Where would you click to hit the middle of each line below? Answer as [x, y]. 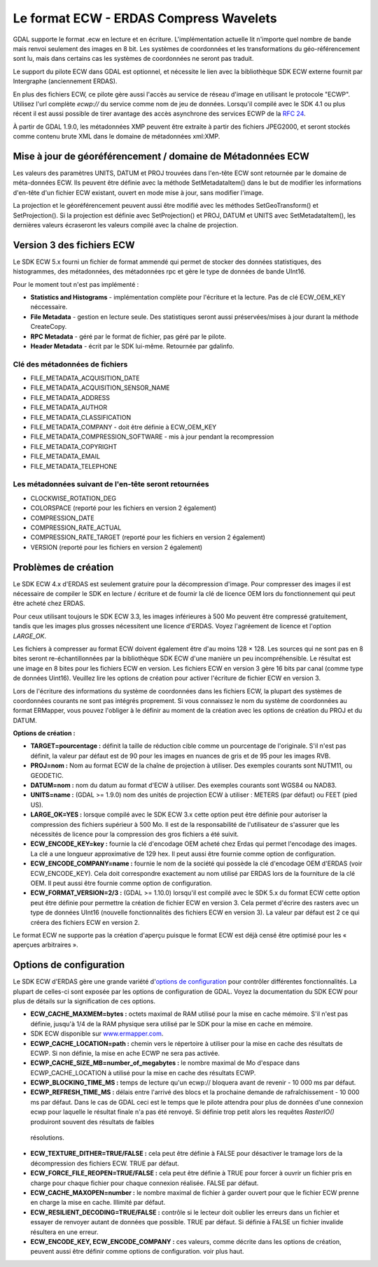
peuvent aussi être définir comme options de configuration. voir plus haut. [137, 1252]
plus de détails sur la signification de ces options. [84, 1001]
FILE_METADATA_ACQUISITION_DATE [85, 378]
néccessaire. [49, 307]
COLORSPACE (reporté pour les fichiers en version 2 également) [124, 508]
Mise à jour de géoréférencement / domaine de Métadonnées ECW [161, 156]
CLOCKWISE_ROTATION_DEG [73, 498]
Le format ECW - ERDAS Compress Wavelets [145, 18]
